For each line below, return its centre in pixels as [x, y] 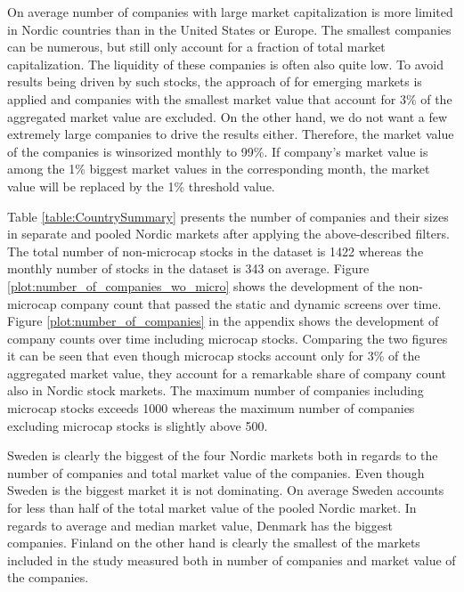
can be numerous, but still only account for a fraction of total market [196, 47]
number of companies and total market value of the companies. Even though [216, 472]
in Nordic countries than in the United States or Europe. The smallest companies [229, 29]
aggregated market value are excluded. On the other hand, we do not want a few [228, 116]
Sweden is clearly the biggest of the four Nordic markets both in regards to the [223, 455]
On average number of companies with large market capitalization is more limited [230, 12]
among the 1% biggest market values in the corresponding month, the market [219, 169]
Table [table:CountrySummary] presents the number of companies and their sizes [228, 216]
